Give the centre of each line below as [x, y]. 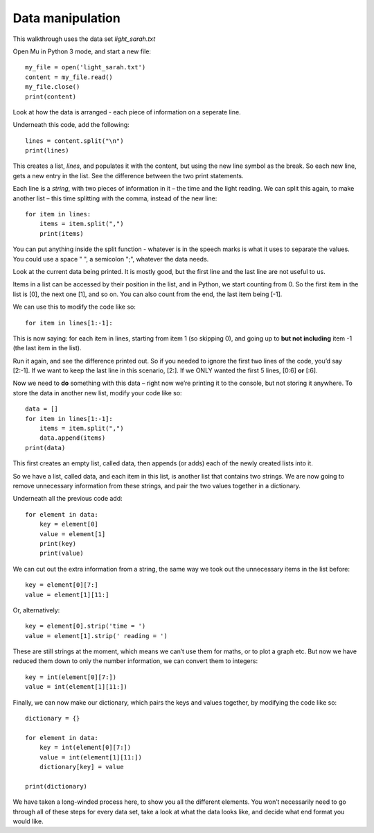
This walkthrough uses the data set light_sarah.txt [84, 39]
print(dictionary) [56, 786]
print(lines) [47, 151]
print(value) [61, 553]
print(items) [61, 233]
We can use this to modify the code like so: [74, 307]
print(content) [51, 96]
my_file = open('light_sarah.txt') [86, 67]
